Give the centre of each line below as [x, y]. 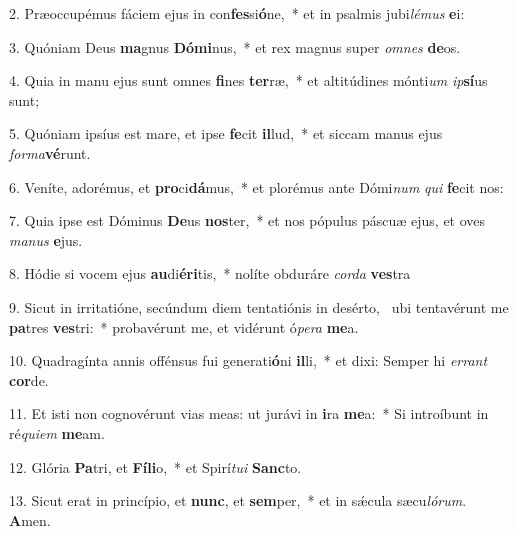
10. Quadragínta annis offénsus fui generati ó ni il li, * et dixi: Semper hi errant [248, 360]
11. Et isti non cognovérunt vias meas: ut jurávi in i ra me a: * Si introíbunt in [249, 413]
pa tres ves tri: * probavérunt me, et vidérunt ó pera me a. [184, 326]
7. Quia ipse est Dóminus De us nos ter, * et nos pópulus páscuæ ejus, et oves [247, 220]
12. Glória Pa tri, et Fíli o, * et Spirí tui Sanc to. [155, 466]
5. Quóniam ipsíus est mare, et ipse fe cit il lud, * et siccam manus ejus [226, 133]
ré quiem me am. [57, 432]
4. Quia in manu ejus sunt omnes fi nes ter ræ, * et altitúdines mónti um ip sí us [248, 80]
